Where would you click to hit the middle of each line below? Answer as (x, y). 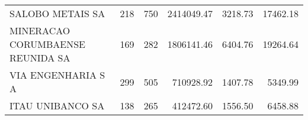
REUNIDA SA (40, 58)
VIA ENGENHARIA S (57, 75)
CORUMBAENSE (48, 44)
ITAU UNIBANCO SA (57, 106)
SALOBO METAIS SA (57, 13)
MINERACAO (40, 30)
